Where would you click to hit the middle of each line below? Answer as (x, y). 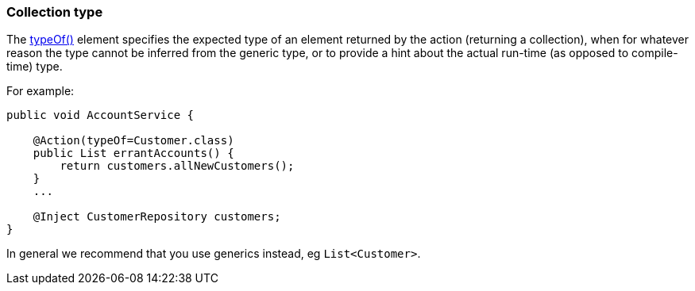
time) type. (35, 67)
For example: (41, 91)
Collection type (55, 12)
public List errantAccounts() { (133, 153)
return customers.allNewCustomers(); (177, 166)
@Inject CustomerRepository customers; (157, 217)
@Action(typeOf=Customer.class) (133, 141)
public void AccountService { (100, 115)
